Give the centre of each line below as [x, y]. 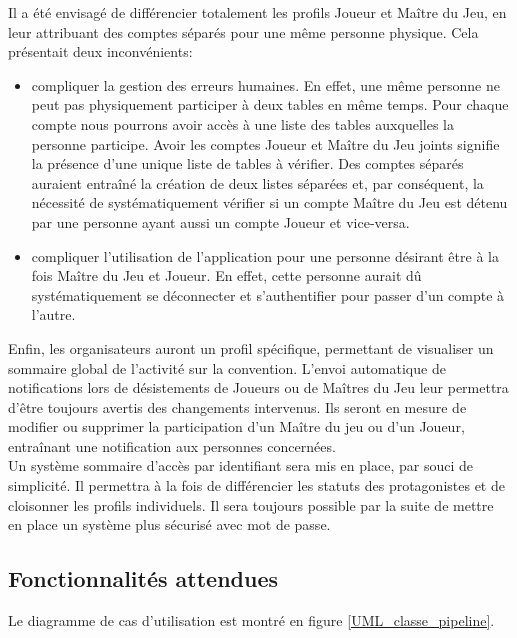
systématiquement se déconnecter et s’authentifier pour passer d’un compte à [268, 294]
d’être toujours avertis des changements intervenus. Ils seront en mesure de [237, 406]
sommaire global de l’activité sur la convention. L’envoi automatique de [227, 367]
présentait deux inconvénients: [100, 51]
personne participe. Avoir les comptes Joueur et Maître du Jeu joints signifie [265, 143]
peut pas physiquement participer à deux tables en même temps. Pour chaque [270, 104]
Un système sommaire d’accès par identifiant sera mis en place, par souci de [240, 465]
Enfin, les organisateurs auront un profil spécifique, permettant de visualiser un [251, 347]
